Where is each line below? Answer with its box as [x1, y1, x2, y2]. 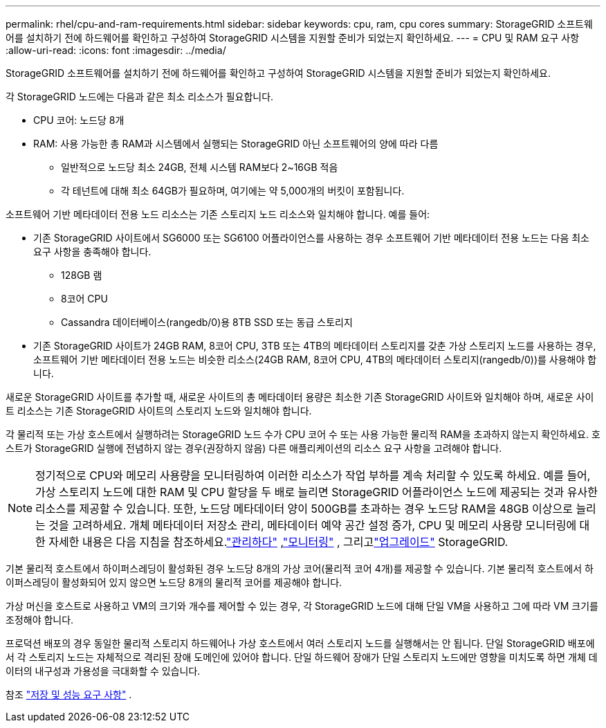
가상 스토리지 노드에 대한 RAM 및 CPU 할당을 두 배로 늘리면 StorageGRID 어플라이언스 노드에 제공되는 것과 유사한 [35, 485, 598, 499]
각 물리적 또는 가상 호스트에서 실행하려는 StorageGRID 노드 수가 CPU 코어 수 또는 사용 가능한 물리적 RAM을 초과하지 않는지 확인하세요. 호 [6, 428, 600, 440]
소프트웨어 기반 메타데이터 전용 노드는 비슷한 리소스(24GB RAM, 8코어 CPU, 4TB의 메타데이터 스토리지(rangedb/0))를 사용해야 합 [33, 354, 597, 365]
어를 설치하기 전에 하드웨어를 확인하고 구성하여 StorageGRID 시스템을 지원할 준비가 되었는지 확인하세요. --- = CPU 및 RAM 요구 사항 [6, 32, 580, 44]
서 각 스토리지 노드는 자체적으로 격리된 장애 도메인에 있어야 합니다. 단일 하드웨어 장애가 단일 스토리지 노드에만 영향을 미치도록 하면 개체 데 [6, 651, 598, 663]
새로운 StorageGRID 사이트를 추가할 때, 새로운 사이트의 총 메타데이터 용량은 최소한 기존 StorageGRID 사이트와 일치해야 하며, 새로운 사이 [6, 391, 594, 403]
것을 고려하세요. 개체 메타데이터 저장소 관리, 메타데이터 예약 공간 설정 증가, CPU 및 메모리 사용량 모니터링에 [48, 518, 577, 532]
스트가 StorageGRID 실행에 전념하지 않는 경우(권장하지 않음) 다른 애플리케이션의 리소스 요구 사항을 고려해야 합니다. [6, 442, 502, 454]
